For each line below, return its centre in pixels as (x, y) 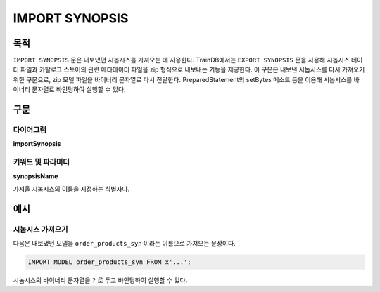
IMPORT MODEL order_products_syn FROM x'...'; (109, 262)
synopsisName (36, 176)
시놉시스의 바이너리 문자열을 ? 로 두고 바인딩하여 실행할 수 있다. (100, 280)
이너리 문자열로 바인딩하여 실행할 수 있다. (69, 89)
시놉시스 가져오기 (40, 230)
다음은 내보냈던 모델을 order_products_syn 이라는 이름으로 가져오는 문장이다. (124, 244)
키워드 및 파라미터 (42, 162)
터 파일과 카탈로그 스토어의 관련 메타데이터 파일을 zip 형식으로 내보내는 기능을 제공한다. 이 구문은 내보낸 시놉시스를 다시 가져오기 (189, 69)
